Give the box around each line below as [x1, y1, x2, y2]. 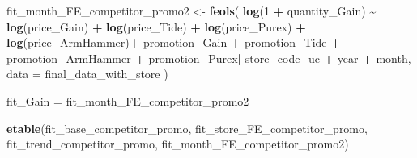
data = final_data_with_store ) [6, 65, 168, 82]
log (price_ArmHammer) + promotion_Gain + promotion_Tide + [6, 34, 341, 51]
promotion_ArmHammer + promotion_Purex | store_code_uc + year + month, [6, 49, 411, 66]
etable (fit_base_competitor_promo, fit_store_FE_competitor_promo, [6, 119, 368, 136]
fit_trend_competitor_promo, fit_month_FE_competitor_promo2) [6, 135, 349, 152]
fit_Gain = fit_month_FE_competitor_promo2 [6, 92, 249, 109]
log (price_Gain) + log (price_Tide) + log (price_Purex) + [6, 18, 306, 35]
